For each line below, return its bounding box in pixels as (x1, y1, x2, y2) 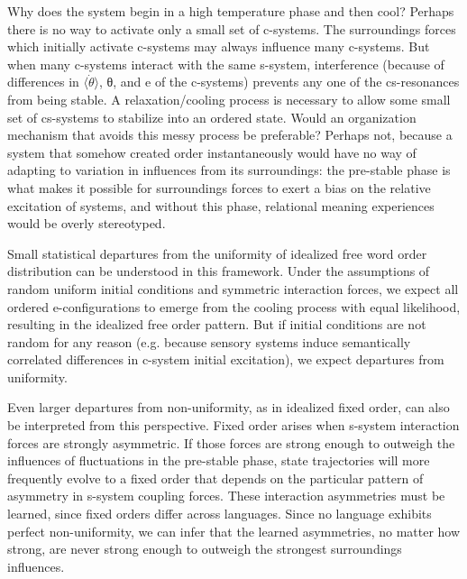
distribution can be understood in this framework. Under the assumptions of (7, 262, 430, 280)
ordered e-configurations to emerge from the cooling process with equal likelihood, (7, 297, 461, 316)
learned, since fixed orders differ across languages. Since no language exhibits (7, 504, 432, 523)
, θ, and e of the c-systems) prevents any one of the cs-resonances (98, 72, 460, 91)
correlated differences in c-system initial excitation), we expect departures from (7, 350, 444, 369)
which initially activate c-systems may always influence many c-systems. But (7, 37, 430, 56)
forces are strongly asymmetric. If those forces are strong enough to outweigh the (7, 433, 455, 452)
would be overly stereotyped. (7, 214, 166, 233)
